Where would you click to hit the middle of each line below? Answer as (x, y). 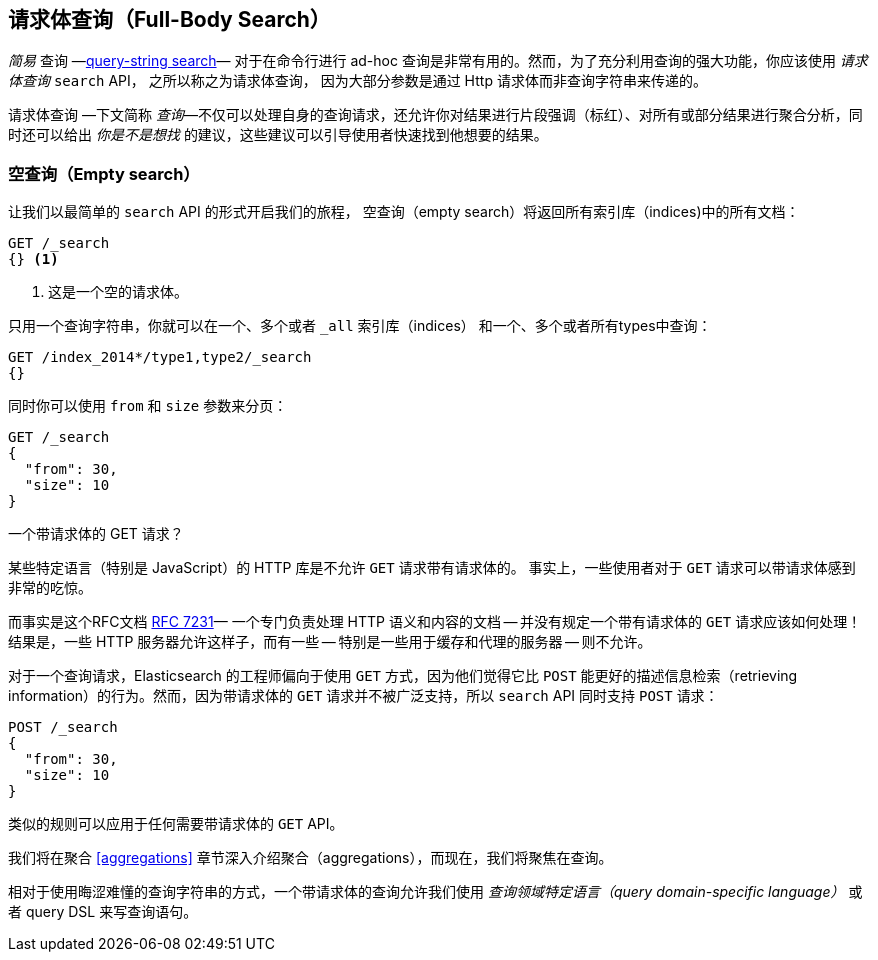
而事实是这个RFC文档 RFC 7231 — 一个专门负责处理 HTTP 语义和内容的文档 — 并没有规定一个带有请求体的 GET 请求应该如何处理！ (435, 622)
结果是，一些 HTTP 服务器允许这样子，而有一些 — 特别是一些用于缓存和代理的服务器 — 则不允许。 (330, 642)
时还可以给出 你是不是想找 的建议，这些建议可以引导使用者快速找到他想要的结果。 (278, 135)
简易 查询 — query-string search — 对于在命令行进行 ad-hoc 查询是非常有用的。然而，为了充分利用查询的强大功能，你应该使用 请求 (438, 61)
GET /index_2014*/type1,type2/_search (160, 357)
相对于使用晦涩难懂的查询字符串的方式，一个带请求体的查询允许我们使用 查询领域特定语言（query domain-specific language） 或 (435, 892)
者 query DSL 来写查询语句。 (103, 912)
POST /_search (63, 727)
